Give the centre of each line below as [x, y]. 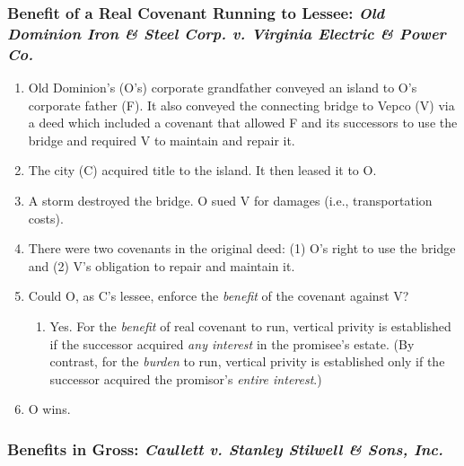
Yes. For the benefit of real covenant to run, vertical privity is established [250, 326]
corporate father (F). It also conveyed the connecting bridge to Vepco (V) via [241, 105]
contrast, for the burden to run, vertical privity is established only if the [247, 361]
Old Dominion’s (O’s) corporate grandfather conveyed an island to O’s [223, 88]
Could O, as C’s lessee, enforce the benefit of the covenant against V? [219, 296]
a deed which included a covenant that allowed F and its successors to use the [243, 123]
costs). [46, 218]
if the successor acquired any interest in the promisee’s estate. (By [232, 343]
